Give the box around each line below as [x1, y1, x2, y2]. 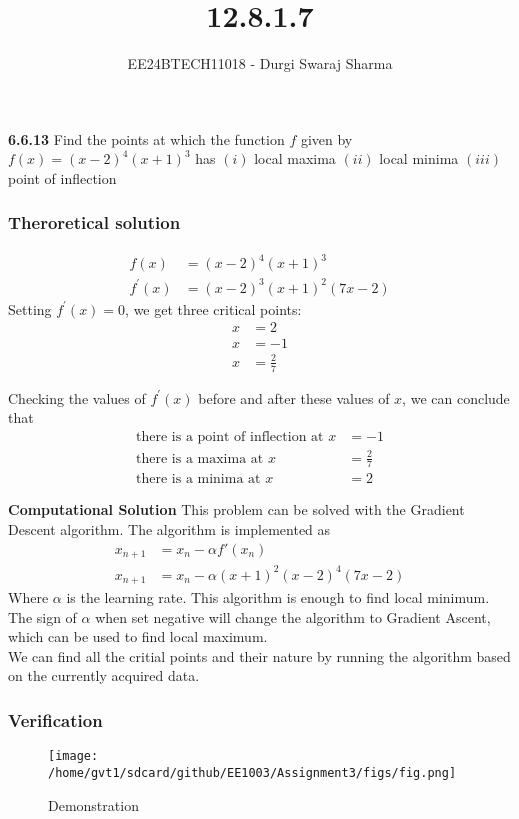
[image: [48, 749, 99, 764]
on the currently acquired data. [8, 665, 200, 686]
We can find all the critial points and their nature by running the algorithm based [8, 645, 511, 666]
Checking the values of [8, 387, 146, 408]
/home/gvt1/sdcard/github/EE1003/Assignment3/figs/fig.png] [48, 765, 457, 780]
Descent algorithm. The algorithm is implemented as [8, 519, 331, 540]
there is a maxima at [136, 451, 264, 466]
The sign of [8, 606, 77, 627]
